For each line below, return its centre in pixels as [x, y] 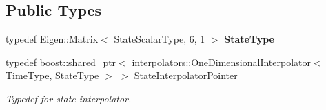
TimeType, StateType [52, 75]
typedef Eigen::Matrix [52, 39]
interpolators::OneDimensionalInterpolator [221, 62]
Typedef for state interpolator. [69, 98]
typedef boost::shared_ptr [61, 62]
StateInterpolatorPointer [186, 75]
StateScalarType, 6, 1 [160, 39]
